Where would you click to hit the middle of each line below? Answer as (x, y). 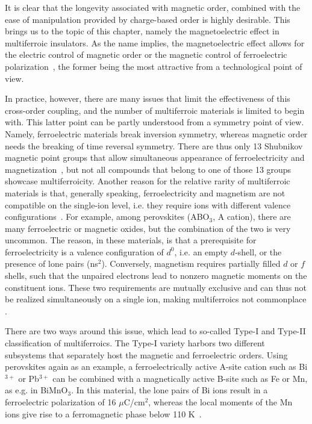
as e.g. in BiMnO (36, 390)
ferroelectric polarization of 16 (61, 402)
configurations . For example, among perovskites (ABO (107, 217)
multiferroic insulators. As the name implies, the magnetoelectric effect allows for (155, 42)
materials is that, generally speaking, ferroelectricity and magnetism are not (145, 192)
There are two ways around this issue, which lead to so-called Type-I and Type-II (155, 331)
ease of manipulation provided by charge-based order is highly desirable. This (148, 19)
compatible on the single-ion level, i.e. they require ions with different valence (148, 204)
